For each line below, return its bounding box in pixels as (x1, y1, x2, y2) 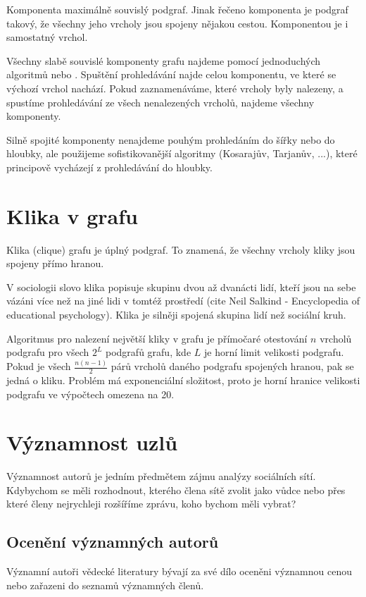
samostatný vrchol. (6, 30, 88, 44)
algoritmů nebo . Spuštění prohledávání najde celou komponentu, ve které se (6, 67, 336, 82)
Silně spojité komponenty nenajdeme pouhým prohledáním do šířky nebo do (6, 132, 335, 147)
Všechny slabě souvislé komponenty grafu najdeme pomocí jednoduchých (6, 53, 321, 68)
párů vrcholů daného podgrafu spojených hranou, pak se (111, 359, 354, 374)
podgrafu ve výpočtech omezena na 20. (6, 386, 175, 401)
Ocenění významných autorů (6, 531, 219, 553)
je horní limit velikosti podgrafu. (203, 345, 344, 359)
